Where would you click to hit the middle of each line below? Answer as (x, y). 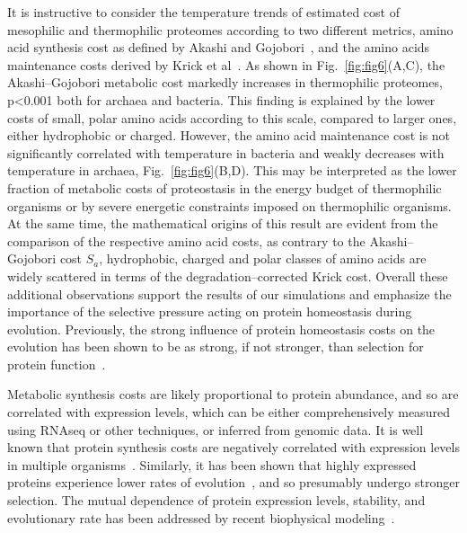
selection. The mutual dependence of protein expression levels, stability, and (216, 500)
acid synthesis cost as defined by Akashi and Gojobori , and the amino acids (219, 47)
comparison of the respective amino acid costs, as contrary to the (186, 240)
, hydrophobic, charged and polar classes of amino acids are (263, 258)
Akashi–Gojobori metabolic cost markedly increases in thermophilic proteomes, (225, 82)
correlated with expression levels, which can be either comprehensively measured (229, 412)
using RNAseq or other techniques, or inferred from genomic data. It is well (216, 429)
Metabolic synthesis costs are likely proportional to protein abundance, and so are (233, 394)
